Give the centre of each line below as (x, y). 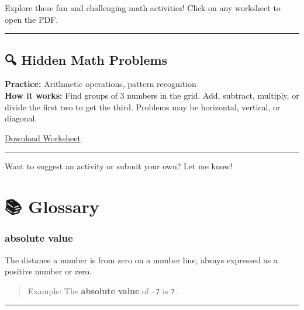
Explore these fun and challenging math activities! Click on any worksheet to (143, 8)
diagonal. (21, 118)
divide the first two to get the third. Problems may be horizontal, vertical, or (143, 107)
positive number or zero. (48, 271)
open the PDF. (32, 19)
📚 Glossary (52, 206)
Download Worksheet (43, 137)
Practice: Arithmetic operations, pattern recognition (101, 84)
